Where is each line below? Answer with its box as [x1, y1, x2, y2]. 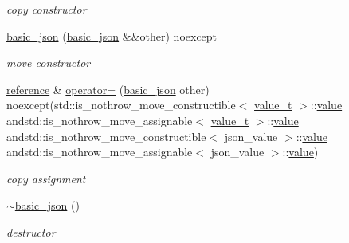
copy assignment [6, 170, 86, 186]
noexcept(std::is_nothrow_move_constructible [6, 96, 236, 113]
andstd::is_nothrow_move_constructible [6, 127, 206, 144]
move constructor [6, 54, 91, 71]
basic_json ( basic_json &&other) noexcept [6, 27, 218, 44]
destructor [6, 223, 56, 240]
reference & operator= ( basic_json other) [6, 80, 210, 97]
